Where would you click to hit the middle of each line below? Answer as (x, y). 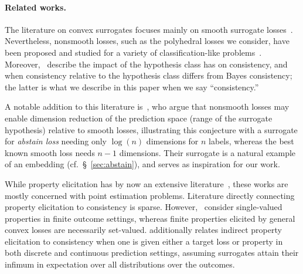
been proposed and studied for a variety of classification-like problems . (133, 52)
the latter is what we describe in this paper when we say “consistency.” (132, 87)
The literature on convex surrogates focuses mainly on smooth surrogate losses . (149, 29)
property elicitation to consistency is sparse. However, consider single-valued (144, 207)
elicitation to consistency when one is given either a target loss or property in (144, 241)
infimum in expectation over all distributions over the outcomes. (120, 264)
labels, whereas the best (251, 141)
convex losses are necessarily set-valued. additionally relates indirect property (143, 230)
